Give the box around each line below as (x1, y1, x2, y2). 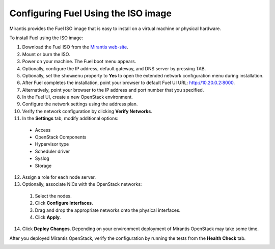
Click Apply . (35, 214, 61, 220)
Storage (35, 162, 52, 169)
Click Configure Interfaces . (35, 200, 94, 206)
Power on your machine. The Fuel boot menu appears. (22, 59, 136, 65)
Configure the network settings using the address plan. (22, 101, 138, 107)
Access (35, 127, 51, 133)
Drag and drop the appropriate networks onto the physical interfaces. (35, 207, 181, 213)
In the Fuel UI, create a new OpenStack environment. (22, 94, 133, 100)
